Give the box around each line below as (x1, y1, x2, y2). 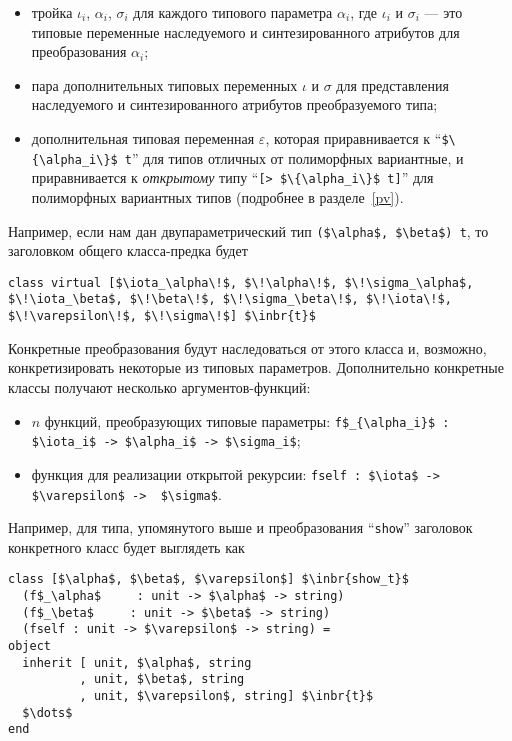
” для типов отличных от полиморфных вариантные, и (132, 147, 464, 168)
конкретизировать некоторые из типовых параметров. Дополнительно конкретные (8, 357, 504, 378)
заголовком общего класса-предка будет (8, 240, 248, 261)
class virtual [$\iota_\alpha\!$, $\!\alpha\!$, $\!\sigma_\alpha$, (8, 275, 474, 290)
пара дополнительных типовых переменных (31, 74, 298, 95)
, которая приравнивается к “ (265, 127, 442, 148)
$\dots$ (22, 705, 73, 720)
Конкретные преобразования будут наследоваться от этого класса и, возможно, (8, 337, 487, 358)
